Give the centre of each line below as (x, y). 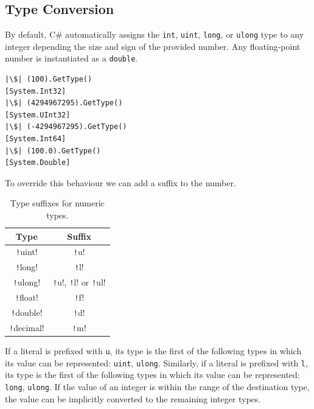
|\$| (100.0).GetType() (53, 151)
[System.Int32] (36, 91)
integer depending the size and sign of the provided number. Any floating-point (153, 46)
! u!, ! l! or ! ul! (79, 282)
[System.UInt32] (38, 115)
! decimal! (27, 328)
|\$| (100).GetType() (49, 79)
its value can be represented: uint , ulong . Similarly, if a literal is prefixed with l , (156, 362)
